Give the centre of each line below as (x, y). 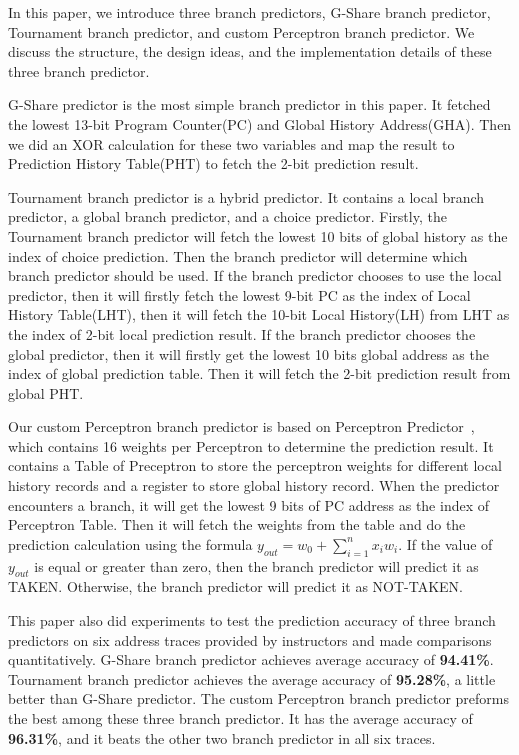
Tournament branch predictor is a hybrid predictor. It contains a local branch (246, 196)
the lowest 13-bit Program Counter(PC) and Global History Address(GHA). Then (260, 123)
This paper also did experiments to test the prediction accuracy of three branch (252, 620)
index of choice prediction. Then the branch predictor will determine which (238, 255)
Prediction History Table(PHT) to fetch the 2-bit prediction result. (213, 163)
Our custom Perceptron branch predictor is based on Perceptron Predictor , (241, 426)
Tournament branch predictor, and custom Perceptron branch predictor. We (241, 31)
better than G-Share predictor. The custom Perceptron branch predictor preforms (259, 698)
